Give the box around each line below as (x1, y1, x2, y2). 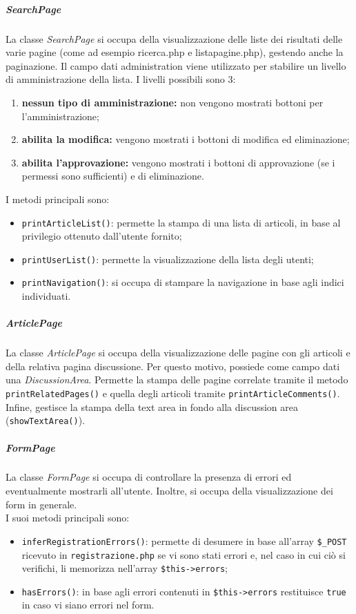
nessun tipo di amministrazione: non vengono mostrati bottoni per (21, 95, 324, 109)
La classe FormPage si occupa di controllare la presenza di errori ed (6, 470, 292, 484)
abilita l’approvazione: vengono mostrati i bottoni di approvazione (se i (21, 155, 335, 169)
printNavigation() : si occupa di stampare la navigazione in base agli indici (21, 275, 344, 289)
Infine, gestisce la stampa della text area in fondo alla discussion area (6, 399, 299, 414)
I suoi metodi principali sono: (6, 510, 130, 525)
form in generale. (6, 497, 77, 511)
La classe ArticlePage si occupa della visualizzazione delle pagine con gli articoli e (6, 345, 350, 360)
